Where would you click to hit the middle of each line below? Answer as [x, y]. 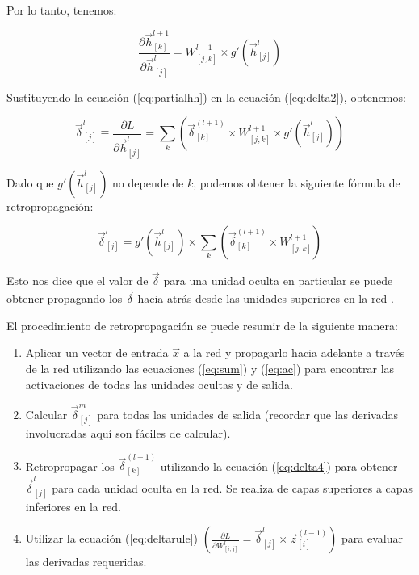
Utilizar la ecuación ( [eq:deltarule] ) [112, 538]
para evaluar [372, 538]
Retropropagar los [70, 466]
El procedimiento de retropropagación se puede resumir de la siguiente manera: [202, 325]
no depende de [148, 182]
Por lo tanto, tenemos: [62, 10]
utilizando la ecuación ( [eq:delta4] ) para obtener [279, 466]
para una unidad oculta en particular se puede [278, 281]
